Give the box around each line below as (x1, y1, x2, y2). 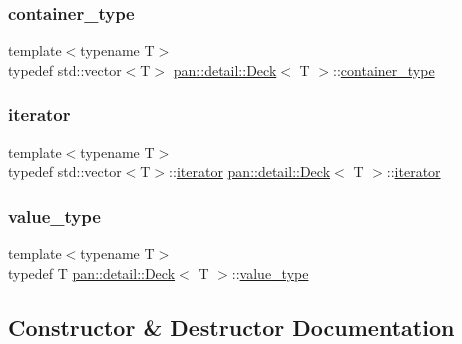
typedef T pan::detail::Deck (8, 262, 176, 283)
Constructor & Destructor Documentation (8, 311, 455, 342)
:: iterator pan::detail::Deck (169, 161, 331, 182)
